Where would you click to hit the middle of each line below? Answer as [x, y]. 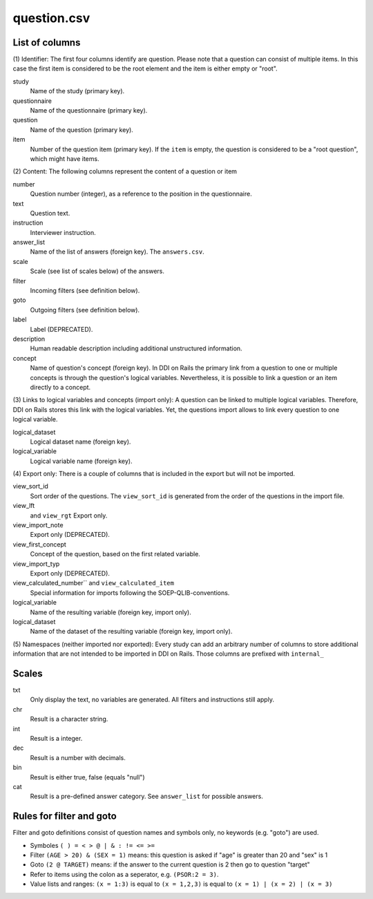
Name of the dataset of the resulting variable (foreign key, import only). [131, 632]
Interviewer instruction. [63, 232]
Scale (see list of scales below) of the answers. [97, 271]
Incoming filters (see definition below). [85, 291]
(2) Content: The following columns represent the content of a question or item [125, 171]
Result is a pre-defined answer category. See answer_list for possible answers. [147, 796]
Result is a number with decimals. [78, 757]
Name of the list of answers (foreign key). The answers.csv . [117, 252]
